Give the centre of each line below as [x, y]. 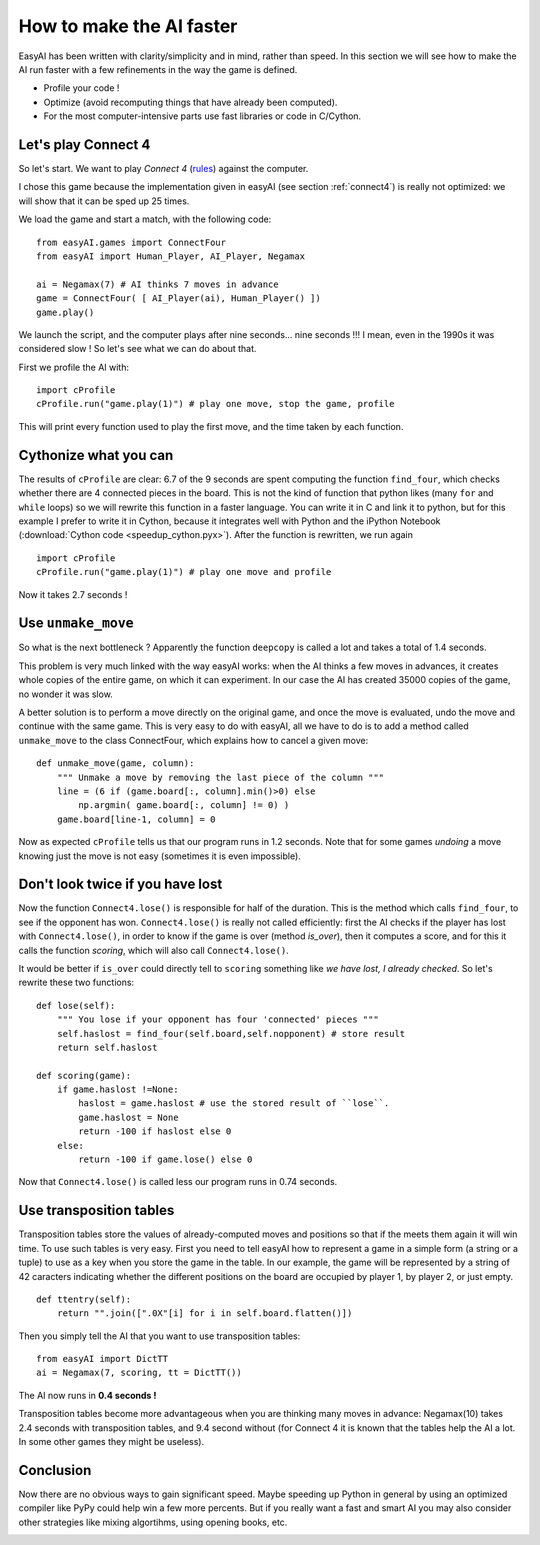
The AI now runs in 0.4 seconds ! [87, 1395]
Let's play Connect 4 [84, 144]
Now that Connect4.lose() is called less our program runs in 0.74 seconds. [178, 1182]
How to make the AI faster [128, 26]
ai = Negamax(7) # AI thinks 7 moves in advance [157, 284]
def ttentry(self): [84, 1299]
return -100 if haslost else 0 [155, 1131]
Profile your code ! [81, 88]
